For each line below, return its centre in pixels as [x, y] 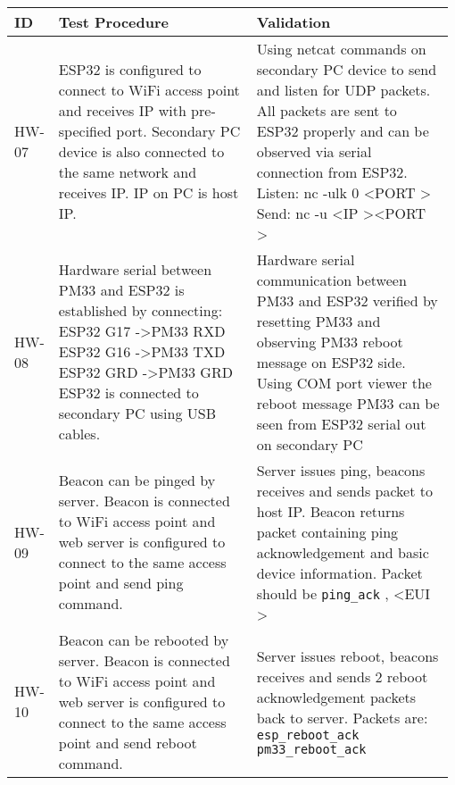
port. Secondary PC [178, 130]
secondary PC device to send [347, 69]
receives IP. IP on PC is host [149, 192]
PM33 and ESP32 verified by [347, 300]
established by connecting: [141, 311]
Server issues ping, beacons [341, 470]
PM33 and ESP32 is [121, 290]
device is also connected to [141, 151]
